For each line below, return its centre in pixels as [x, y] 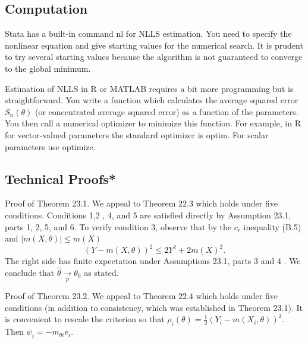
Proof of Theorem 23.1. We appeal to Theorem [90, 203]
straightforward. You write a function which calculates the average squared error [152, 100]
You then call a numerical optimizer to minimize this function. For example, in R [153, 123]
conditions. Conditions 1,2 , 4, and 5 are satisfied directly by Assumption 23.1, [148, 215]
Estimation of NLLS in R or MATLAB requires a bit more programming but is [149, 88]
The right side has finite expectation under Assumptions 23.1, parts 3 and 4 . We [153, 261]
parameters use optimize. [50, 146]
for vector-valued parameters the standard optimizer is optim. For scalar [137, 134]
